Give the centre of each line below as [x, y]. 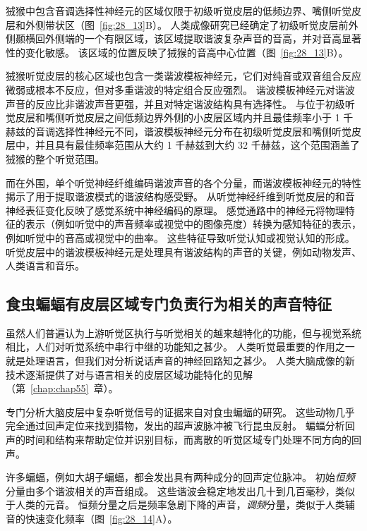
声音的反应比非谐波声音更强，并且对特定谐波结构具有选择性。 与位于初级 [175, 103]
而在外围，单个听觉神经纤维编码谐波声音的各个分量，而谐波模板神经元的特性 [183, 182]
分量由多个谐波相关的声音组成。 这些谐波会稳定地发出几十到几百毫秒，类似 [180, 490]
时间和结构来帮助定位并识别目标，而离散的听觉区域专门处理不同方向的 [188, 440]
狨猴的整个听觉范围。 [55, 158]
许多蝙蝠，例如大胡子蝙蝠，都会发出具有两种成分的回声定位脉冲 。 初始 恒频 [180, 477]
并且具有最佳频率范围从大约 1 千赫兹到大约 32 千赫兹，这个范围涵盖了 [197, 145]
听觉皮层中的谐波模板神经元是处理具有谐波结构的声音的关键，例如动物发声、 [183, 251]
